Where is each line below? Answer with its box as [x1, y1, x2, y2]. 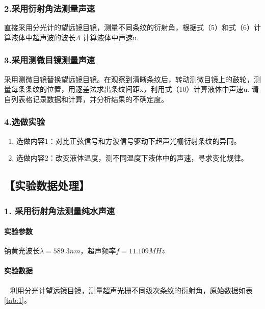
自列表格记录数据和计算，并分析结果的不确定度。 [4, 93, 168, 104]
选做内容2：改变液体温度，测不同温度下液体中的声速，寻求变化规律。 [16, 152, 248, 163]
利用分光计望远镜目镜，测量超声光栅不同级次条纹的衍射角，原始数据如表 [10, 285, 253, 295]
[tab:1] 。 [4, 295, 31, 305]
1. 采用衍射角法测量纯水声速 [4, 204, 115, 217]
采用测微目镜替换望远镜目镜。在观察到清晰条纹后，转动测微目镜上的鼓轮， [4, 73, 254, 84]
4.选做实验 [4, 115, 45, 128]
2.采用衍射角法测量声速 [4, 2, 95, 14]
